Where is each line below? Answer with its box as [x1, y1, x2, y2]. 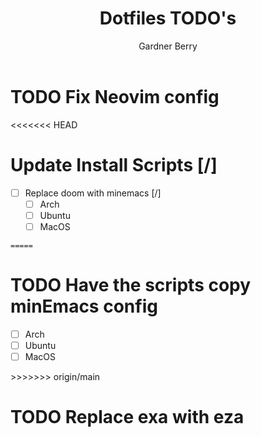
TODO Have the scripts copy [10, 274, 252, 297]
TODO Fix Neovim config [10, 85, 220, 108]
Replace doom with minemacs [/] [24, 187, 162, 199]
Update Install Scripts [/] [10, 153, 218, 176]
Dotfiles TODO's [99, 7, 237, 30]
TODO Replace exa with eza [10, 406, 245, 429]
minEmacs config [10, 295, 158, 318]
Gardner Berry [138, 40, 198, 52]
